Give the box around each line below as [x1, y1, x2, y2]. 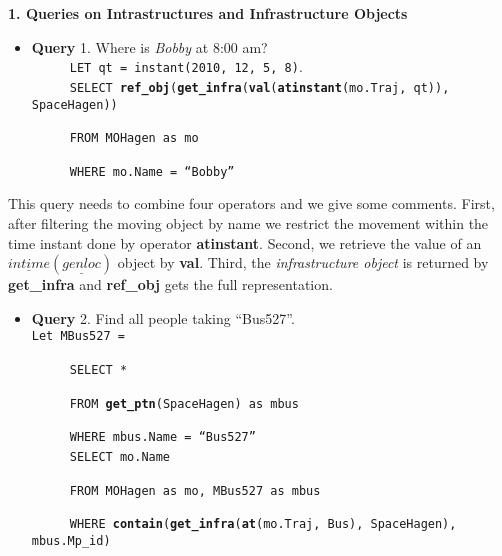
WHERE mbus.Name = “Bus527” [69, 430, 256, 445]
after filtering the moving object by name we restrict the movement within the [8, 213, 489, 234]
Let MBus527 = [31, 329, 125, 344]
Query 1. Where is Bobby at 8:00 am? [31, 36, 268, 57]
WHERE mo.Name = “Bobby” [69, 164, 235, 179]
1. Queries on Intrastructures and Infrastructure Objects [8, 3, 408, 23]
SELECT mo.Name [69, 450, 171, 465]
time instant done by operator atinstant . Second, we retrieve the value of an [8, 232, 482, 253]
